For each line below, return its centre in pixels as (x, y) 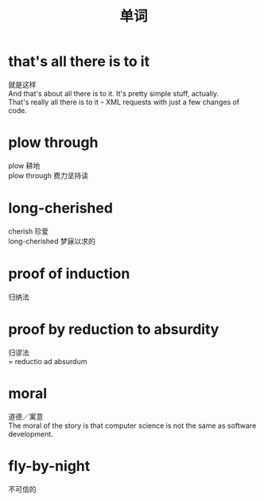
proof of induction (69, 274)
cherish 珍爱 (29, 231)
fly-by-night (49, 466)
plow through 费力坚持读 (49, 175)
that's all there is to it (79, 62)
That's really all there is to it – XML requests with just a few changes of (124, 102)
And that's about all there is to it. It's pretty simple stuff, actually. (114, 93)
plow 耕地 (24, 165)
